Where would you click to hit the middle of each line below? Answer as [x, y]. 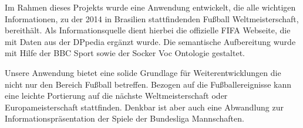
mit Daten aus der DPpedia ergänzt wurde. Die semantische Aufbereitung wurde [150, 41]
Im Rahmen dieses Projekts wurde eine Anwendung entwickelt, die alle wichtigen [150, 7]
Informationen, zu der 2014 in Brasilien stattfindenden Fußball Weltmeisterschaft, [152, 18]
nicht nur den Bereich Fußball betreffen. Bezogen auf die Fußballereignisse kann [148, 84]
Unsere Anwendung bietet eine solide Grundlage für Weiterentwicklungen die [143, 72]
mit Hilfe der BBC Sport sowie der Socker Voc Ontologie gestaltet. [125, 53]
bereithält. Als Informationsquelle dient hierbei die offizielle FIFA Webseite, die [148, 30]
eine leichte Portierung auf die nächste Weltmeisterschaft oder [116, 96]
